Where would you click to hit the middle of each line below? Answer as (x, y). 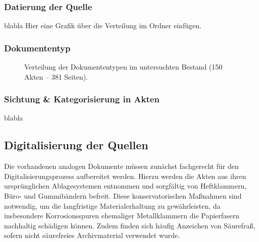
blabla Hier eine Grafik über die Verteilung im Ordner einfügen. (103, 25)
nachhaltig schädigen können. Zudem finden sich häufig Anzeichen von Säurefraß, (130, 225)
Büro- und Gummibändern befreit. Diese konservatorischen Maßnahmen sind (123, 196)
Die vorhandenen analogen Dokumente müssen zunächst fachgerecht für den (121, 166)
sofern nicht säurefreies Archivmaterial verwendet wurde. (92, 235)
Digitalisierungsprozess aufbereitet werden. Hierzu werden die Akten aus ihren (125, 176)
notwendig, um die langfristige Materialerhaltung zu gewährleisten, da (112, 205)
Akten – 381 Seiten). (56, 76)
